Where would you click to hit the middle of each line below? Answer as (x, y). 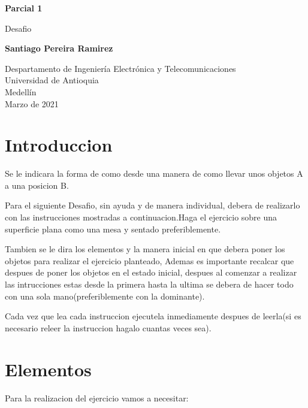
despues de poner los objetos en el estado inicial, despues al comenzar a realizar (151, 272)
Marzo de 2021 (32, 103)
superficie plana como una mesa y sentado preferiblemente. (113, 229)
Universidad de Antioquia (52, 80)
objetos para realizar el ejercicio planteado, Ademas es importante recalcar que (150, 260)
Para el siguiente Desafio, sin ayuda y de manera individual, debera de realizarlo (153, 205)
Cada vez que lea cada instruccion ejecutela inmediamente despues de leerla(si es (153, 316)
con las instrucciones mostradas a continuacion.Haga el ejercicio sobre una (141, 217)
